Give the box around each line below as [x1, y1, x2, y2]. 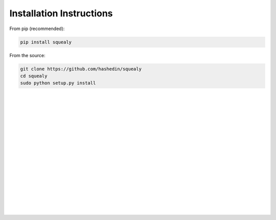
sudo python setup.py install [20, 80, 96, 86]
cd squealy [20, 73, 48, 79]
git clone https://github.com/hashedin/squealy [20, 66, 142, 71]
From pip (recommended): [9, 26, 65, 32]
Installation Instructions [9, 8, 113, 19]
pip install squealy [20, 39, 72, 45]
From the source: [9, 52, 45, 58]
